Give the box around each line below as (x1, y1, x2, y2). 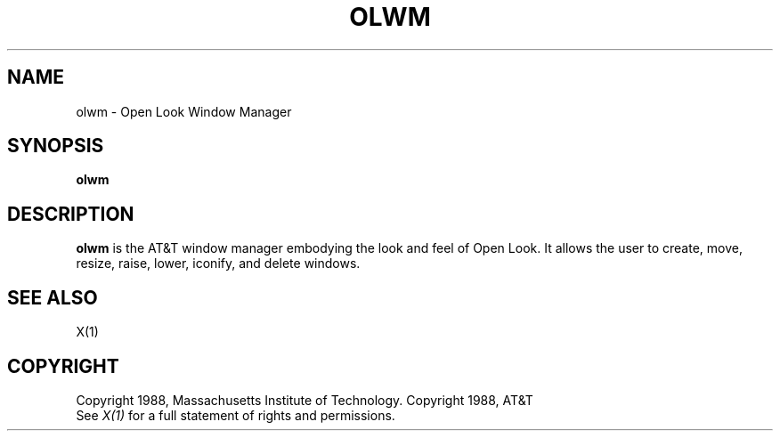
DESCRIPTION (7, 202, 134, 225)
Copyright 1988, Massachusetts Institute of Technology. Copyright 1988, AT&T (76, 392, 533, 408)
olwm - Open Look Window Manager (76, 103, 292, 119)
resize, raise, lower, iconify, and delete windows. (76, 255, 361, 272)
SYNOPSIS (7, 134, 104, 158)
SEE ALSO (7, 286, 98, 309)
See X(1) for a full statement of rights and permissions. (76, 407, 395, 423)
